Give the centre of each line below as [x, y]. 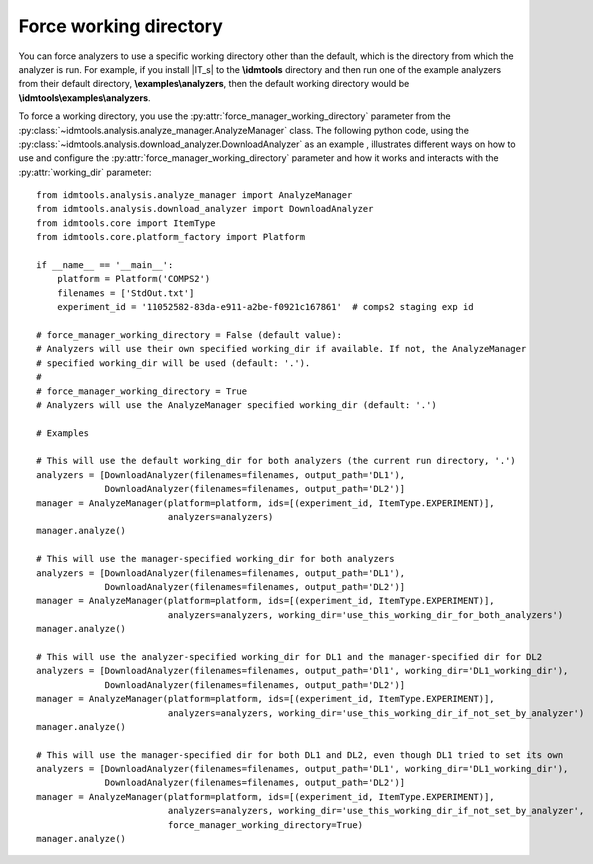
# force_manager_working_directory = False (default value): [189, 334]
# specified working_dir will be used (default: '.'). [173, 363]
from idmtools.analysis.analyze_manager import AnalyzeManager [194, 195]
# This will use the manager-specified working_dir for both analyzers [215, 559]
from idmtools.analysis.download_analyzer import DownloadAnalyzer [205, 209]
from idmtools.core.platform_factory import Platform [170, 237]
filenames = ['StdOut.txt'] [125, 293]
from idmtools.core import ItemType [126, 223]
